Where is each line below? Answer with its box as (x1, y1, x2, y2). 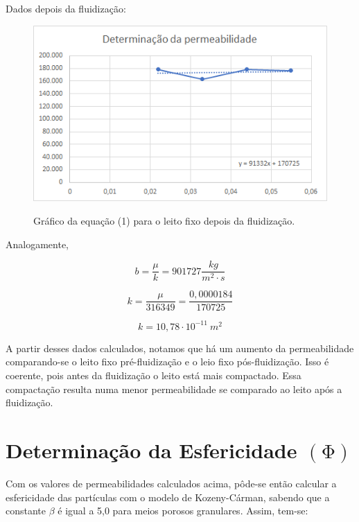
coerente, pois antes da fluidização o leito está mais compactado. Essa (6, 368, 301, 383)
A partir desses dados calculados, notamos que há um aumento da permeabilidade (6, 340, 354, 355)
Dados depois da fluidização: (6, 1, 126, 15)
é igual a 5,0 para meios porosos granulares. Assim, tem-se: (58, 503, 308, 518)
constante (6, 503, 46, 518)
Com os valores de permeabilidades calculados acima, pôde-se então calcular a (6, 476, 337, 490)
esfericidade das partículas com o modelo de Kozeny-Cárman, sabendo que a (6, 489, 330, 504)
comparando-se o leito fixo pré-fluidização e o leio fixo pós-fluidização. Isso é (6, 354, 329, 369)
